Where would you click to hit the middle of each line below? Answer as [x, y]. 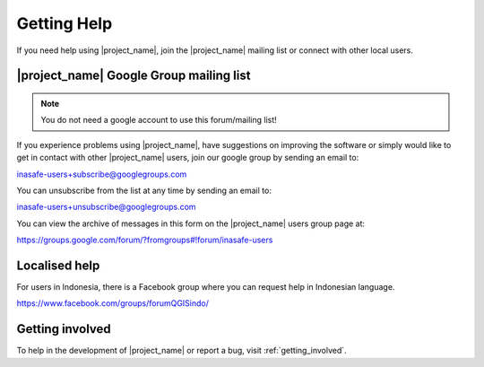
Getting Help [65, 23]
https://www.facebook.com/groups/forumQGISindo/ [113, 303]
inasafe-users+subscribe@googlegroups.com [102, 174]
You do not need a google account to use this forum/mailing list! [159, 120]
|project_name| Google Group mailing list [134, 76]
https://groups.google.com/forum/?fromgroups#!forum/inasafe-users [145, 240]
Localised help [58, 265]
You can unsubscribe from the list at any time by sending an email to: [144, 190]
